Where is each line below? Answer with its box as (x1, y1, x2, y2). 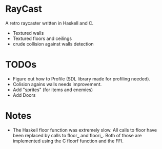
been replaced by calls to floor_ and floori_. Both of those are (12, 132, 142, 138)
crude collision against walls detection (12, 40, 94, 47)
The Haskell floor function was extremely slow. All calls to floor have (12, 126, 157, 133)
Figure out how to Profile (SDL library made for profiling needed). (12, 75, 150, 82)
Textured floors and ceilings (12, 35, 72, 41)
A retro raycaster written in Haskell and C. (5, 20, 94, 26)
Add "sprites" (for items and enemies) (12, 87, 93, 93)
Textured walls (12, 30, 44, 36)
